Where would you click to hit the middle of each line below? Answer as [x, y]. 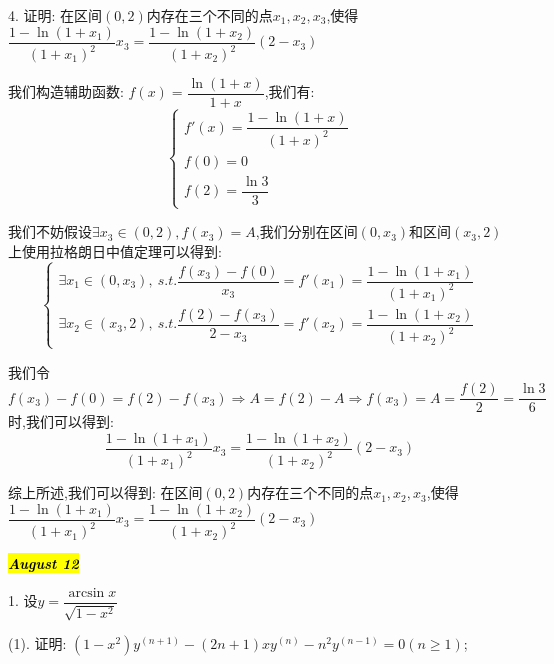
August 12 [43, 563]
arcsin [86, 592]
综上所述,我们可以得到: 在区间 [105, 492]
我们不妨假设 [50, 231]
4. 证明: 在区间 [55, 15]
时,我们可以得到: [61, 421]
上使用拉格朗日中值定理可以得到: [115, 250]
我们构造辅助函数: [66, 91]
